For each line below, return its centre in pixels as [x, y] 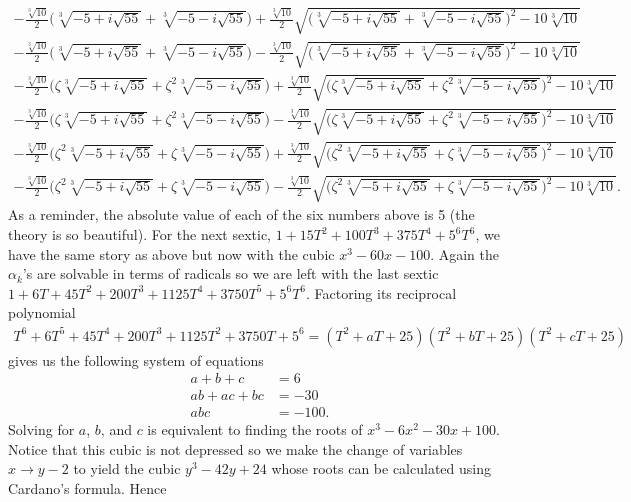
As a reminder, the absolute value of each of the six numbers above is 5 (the [241, 214]
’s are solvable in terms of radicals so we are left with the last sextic [230, 273]
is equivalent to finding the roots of [255, 429]
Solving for [41, 429]
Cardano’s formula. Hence [87, 488]
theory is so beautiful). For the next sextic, [140, 234]
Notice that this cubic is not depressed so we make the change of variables [235, 448]
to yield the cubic [127, 468]
